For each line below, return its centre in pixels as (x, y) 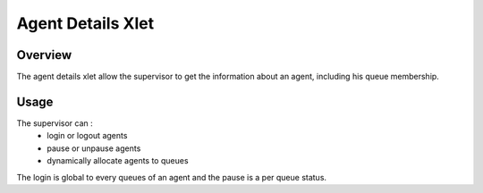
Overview (44, 55)
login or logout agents (87, 136)
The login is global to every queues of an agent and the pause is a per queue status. (171, 177)
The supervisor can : (55, 123)
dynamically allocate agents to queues (118, 161)
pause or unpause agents (94, 148)
